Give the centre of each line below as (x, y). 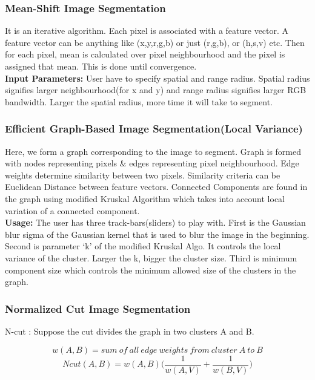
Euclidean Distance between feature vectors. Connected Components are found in (156, 187)
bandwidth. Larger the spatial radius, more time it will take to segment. (139, 101)
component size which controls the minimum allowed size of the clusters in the (151, 270)
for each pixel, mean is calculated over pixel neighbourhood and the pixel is (145, 54)
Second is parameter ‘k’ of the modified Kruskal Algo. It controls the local (143, 246)
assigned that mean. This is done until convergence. (101, 66)
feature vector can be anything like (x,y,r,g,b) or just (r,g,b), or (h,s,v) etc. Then (155, 42)
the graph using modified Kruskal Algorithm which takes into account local (145, 198)
